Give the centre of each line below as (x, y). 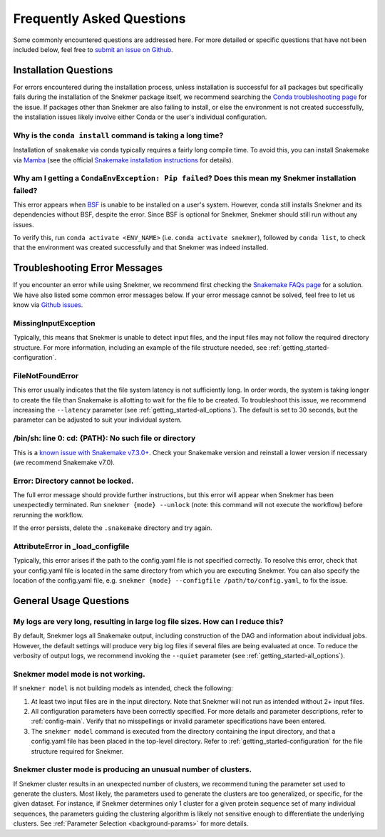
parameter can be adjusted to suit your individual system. (97, 420)
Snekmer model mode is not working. (79, 674)
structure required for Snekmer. (77, 751)
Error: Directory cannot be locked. (73, 481)
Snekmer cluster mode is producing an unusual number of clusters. (133, 769)
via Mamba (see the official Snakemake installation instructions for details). (123, 160)
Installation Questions (63, 70)
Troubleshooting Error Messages (88, 268)
